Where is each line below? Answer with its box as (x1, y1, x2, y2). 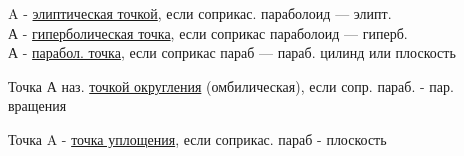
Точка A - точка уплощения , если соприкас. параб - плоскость (8, 128, 387, 149)
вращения (8, 95, 67, 116)
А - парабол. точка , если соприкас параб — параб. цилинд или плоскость (8, 42, 456, 63)
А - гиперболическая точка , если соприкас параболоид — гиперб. (8, 22, 408, 43)
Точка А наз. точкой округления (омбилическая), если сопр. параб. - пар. (8, 75, 454, 96)
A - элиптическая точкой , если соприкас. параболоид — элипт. (8, 3, 392, 23)
